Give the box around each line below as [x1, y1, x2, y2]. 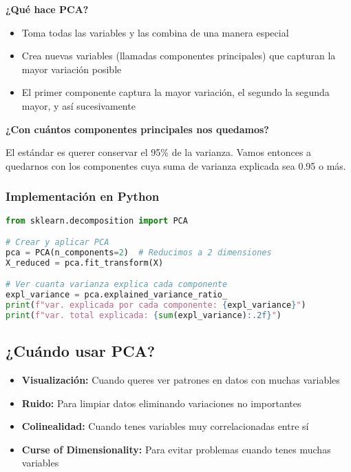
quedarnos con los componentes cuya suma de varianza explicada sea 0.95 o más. [6, 158, 346, 173]
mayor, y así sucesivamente [21, 98, 136, 112]
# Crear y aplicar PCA [6, 237, 109, 248]
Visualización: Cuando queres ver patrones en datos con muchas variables [21, 373, 340, 387]
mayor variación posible [21, 61, 122, 76]
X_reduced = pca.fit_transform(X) [6, 257, 164, 268]
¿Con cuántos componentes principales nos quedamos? [6, 121, 269, 136]
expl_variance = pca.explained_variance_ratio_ [6, 290, 228, 300]
